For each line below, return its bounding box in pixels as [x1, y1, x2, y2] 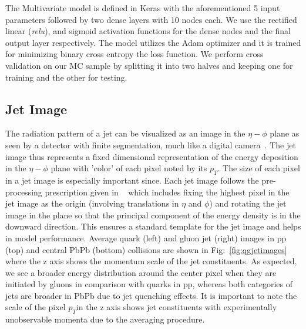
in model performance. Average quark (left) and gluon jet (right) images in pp [5, 231, 287, 244]
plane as [270, 127, 300, 139]
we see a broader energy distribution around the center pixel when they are [5, 266, 277, 278]
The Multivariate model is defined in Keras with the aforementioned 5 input [5, 2, 280, 14]
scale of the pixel [5, 301, 66, 313]
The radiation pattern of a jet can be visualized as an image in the [5, 127, 246, 139]
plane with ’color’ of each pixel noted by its [51, 162, 207, 174]
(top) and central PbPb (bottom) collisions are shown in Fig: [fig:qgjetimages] [5, 243, 287, 255]
